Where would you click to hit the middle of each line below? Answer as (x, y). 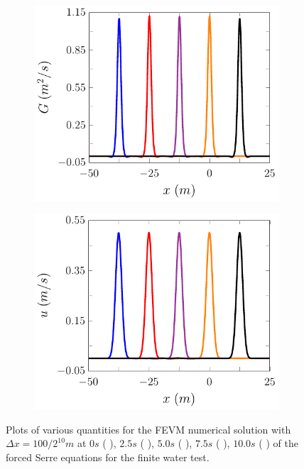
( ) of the (278, 443)
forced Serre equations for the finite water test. (108, 457)
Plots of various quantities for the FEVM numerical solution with (148, 429)
